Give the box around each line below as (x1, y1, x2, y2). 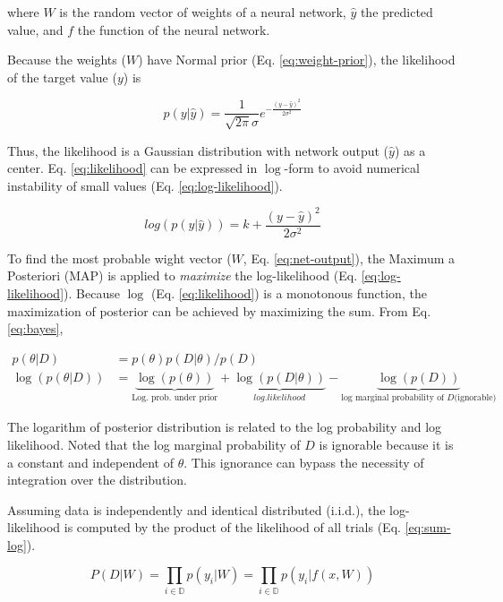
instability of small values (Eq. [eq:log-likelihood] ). (7, 176, 283, 194)
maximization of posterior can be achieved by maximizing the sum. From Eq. (7, 301, 431, 320)
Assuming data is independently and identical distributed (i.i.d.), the (7, 500, 386, 519)
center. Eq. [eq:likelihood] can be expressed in (7, 159, 258, 177)
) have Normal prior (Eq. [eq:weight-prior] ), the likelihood (138, 50, 456, 69)
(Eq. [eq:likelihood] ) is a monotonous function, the (150, 284, 427, 303)
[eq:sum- (405, 518, 451, 537)
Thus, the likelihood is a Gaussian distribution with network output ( (7, 141, 389, 159)
